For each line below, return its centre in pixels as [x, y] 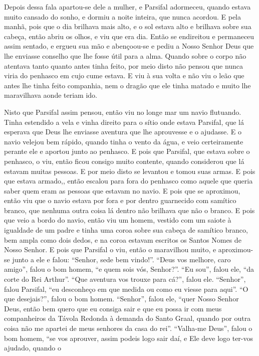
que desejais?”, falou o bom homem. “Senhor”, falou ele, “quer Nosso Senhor [121, 299]
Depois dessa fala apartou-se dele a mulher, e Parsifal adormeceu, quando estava [127, 7]
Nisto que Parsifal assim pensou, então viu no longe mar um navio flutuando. [123, 112]
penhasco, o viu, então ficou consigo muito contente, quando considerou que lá [124, 161]
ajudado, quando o [33, 348]
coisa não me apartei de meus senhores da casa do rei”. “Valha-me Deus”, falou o [128, 328]
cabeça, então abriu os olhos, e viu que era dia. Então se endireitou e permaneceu [129, 36]
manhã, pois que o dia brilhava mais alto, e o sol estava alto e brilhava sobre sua [128, 26]
